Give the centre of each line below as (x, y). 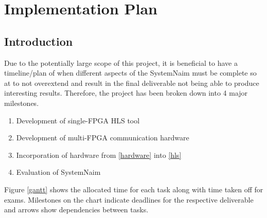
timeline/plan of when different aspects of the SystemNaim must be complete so (130, 73)
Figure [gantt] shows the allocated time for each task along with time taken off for (134, 189)
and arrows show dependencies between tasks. (76, 210)
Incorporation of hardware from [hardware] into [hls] (99, 155)
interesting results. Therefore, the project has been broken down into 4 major (126, 93)
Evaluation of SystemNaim (58, 172)
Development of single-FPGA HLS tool (78, 120)
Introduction (39, 41)
